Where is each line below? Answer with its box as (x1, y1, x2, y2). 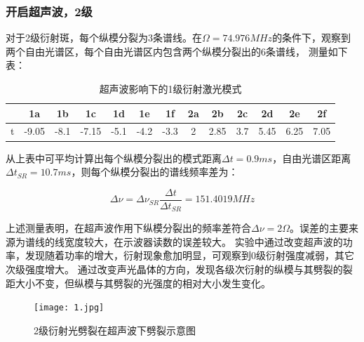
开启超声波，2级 (6, 2, 93, 20)
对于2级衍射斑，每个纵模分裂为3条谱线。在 (6, 30, 202, 45)
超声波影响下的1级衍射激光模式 (99, 81, 242, 96)
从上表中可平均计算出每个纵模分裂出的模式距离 (6, 150, 222, 165)
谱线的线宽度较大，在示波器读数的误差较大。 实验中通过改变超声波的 (25, 234, 343, 249)
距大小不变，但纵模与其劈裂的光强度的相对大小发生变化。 (6, 275, 271, 290)
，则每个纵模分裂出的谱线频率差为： (71, 164, 238, 179)
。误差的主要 (290, 221, 349, 235)
